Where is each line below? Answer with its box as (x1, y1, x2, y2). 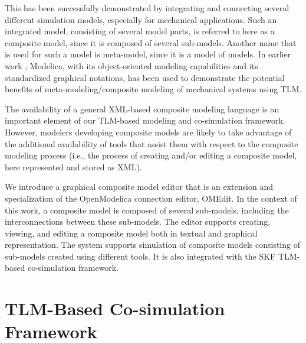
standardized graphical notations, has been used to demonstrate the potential (5, 71, 285, 83)
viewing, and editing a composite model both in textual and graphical (5, 226, 258, 239)
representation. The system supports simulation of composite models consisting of (5, 238, 300, 251)
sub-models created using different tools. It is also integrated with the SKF (5, 250, 276, 262)
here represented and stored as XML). (5, 160, 142, 173)
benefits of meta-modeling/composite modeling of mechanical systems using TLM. (5, 83, 302, 95)
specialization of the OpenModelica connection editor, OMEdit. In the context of (5, 192, 297, 204)
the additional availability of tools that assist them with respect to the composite (5, 137, 298, 150)
